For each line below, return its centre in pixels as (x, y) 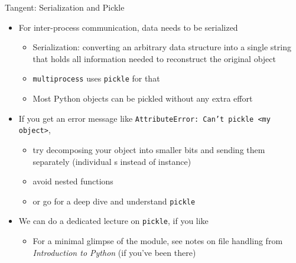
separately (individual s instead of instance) (112, 161)
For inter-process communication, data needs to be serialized (128, 27)
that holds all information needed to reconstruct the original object (154, 58)
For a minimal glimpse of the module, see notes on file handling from (158, 241)
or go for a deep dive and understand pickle (114, 201)
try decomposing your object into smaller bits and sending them (149, 149)
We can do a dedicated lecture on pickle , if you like (113, 221)
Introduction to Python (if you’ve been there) (114, 252)
